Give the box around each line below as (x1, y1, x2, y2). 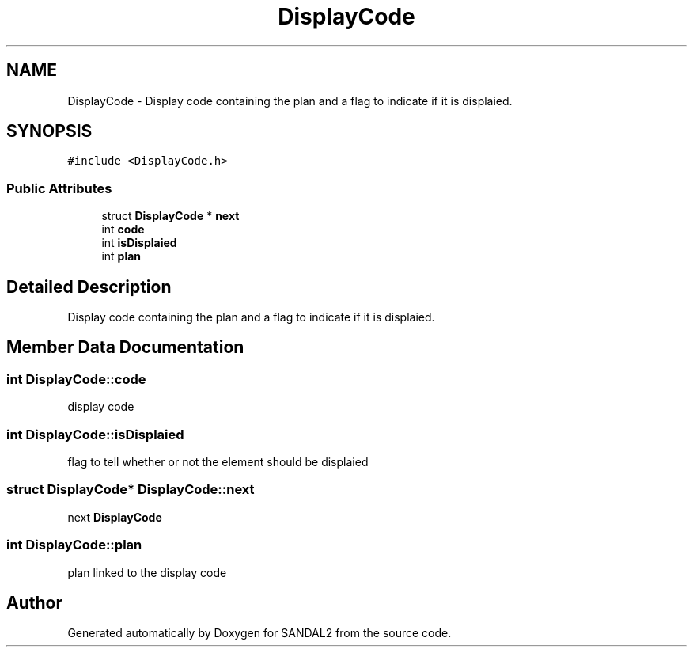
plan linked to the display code (67, 565, 227, 579)
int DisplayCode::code (6, 370, 146, 387)
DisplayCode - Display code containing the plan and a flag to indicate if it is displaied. (67, 93, 513, 108)
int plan (101, 249, 142, 264)
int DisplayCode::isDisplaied (6, 426, 184, 442)
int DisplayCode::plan (6, 537, 142, 553)
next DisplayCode (67, 510, 162, 524)
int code (101, 222, 145, 237)
